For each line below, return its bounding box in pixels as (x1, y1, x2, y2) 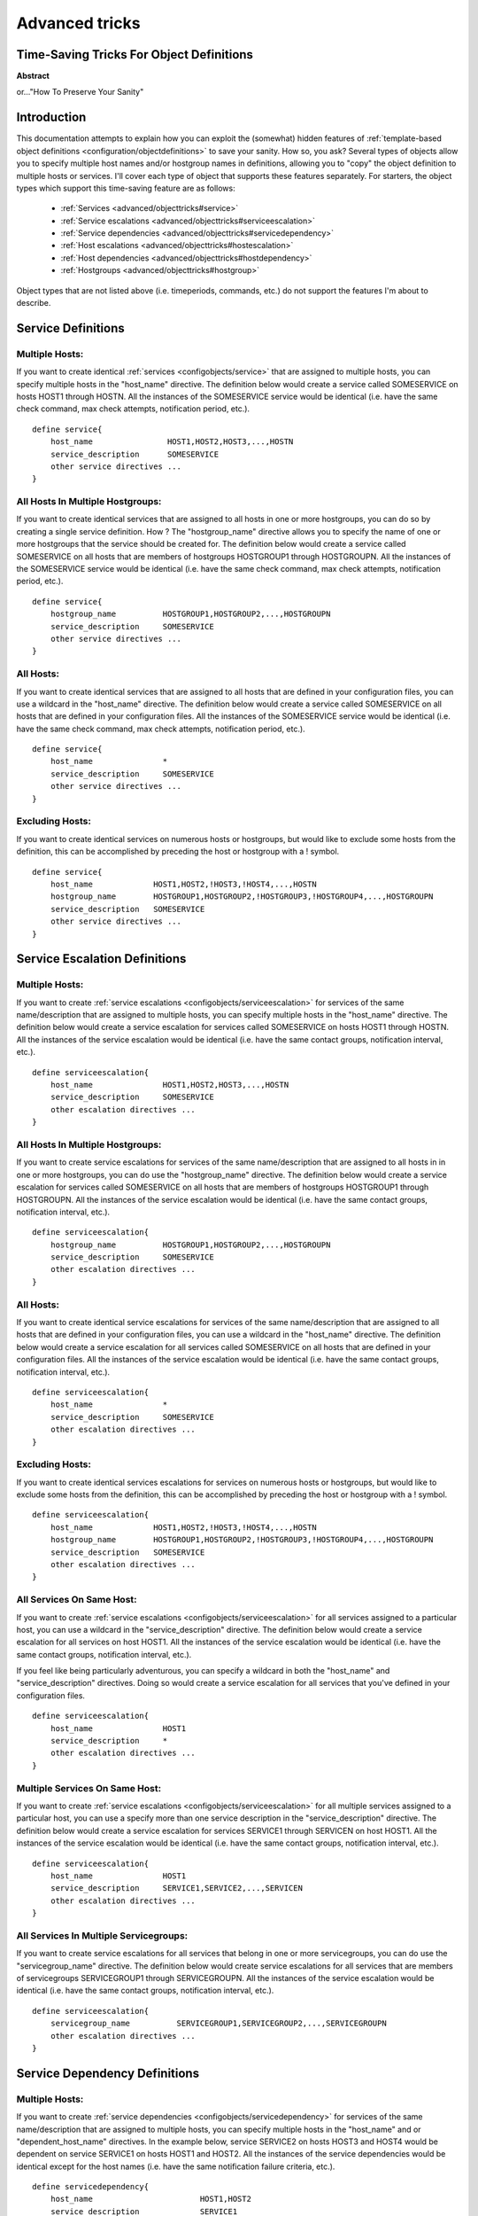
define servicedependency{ (32, 2181, 150, 2192)
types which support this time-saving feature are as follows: (16, 183, 235, 193)
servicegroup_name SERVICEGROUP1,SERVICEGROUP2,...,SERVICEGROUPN (50, 2018, 387, 2029)
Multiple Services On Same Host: (16, 1782, 162, 1794)
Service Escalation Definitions (16, 951, 187, 966)
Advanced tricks (16, 13, 141, 33)
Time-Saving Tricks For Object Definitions (16, 47, 254, 62)
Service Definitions (16, 320, 126, 336)
